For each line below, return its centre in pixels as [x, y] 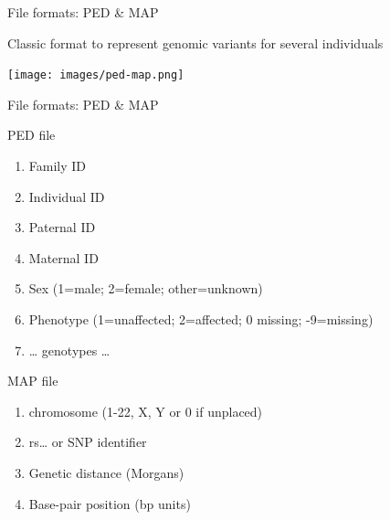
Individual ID [67, 196]
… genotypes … [69, 350]
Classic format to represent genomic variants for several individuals [195, 42]
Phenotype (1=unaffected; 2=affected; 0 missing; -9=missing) [201, 319]
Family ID [58, 166]
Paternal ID [62, 227]
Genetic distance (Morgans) [106, 472]
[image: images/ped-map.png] [96, 75]
